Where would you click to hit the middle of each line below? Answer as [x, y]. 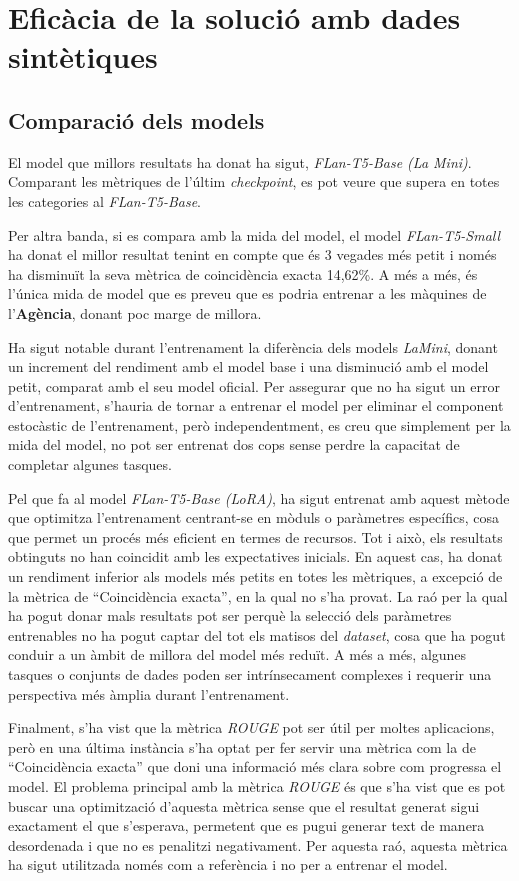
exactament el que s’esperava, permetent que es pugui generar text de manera [246, 825]
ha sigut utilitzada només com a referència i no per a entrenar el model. [228, 864]
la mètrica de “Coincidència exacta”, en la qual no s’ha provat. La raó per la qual [258, 595]
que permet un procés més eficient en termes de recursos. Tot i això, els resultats [255, 536]
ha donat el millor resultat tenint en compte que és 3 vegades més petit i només [252, 254]
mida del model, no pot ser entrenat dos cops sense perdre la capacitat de [234, 444]
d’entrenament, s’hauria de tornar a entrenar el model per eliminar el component [256, 405]
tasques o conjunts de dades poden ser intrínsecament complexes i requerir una [250, 674]
